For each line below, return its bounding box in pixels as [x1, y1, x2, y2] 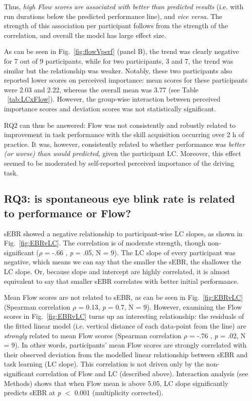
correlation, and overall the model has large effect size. [4, 30, 166, 40]
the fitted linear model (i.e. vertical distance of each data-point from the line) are [4, 321, 247, 331]
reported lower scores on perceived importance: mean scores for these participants [4, 75, 248, 85]
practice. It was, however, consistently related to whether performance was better [4, 139, 245, 149]
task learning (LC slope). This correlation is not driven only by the [4, 359, 204, 369]
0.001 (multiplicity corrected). [74, 387, 163, 398]
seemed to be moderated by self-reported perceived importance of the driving [4, 157, 234, 168]
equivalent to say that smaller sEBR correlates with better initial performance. [4, 276, 239, 286]
